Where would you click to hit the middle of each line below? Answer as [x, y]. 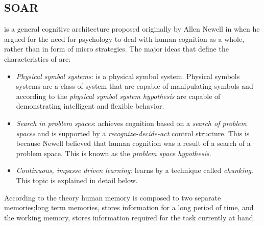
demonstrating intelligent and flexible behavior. [90, 106]
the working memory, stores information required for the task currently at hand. [130, 217]
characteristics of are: [38, 58]
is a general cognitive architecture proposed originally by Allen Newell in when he [132, 29]
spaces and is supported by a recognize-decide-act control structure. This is [133, 133]
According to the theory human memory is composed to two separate [113, 197]
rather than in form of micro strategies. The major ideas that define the [116, 49]
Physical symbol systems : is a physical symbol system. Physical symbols [128, 76]
